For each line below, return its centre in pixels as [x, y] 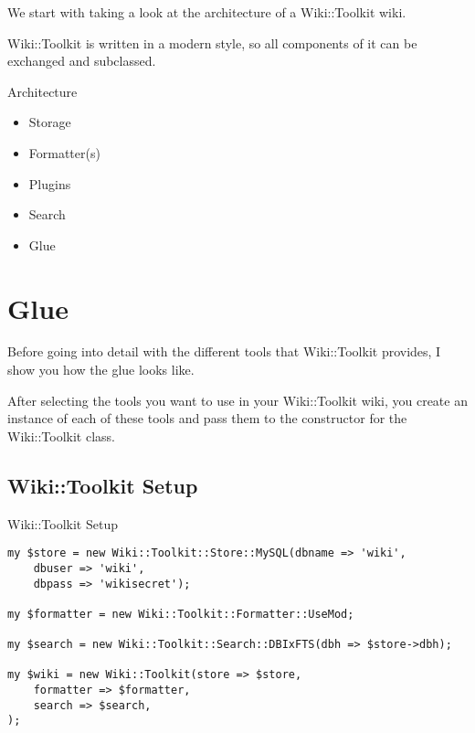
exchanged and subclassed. [82, 61]
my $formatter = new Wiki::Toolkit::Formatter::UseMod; [181, 614]
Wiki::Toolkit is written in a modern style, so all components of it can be [212, 42]
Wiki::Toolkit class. [62, 436]
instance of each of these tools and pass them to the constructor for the [207, 418]
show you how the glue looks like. [101, 370]
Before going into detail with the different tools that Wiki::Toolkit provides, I [224, 351]
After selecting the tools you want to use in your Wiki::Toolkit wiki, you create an [237, 400]
